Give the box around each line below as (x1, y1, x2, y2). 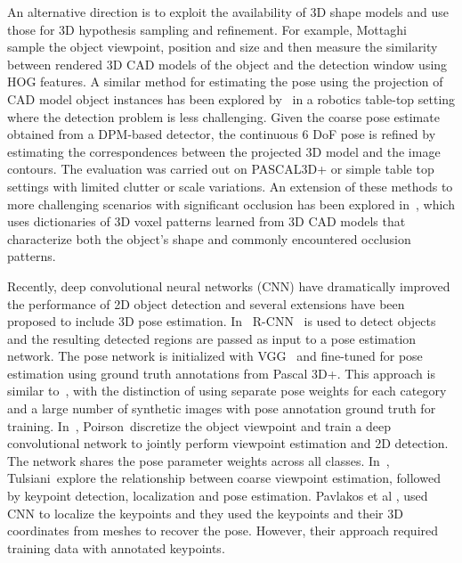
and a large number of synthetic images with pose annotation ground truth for (7, 399, 436, 418)
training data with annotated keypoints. (7, 538, 225, 557)
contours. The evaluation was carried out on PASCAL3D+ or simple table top (7, 159, 434, 178)
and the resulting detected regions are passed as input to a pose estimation (7, 329, 417, 347)
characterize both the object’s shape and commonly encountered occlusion (7, 229, 411, 248)
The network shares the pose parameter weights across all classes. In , (7, 451, 390, 469)
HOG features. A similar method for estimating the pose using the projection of (7, 72, 443, 91)
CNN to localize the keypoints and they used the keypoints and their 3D (7, 503, 403, 522)
